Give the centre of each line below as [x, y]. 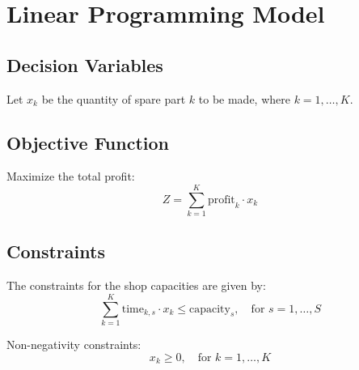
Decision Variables [85, 64]
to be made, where [244, 98]
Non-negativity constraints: [74, 344]
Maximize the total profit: [71, 176]
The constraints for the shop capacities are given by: [136, 285]
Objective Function [88, 142]
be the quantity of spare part [114, 98]
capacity [210, 309]
